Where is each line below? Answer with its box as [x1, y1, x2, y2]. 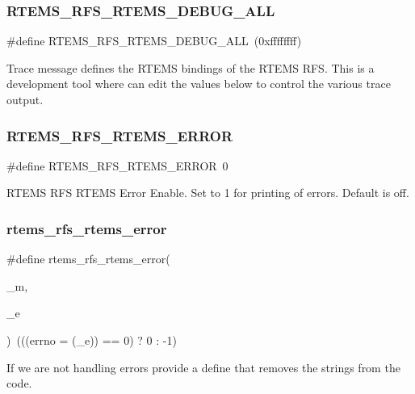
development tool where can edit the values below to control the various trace [6, 75, 391, 92]
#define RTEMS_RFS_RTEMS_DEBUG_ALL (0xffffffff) [6, 32, 302, 49]
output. [6, 91, 44, 107]
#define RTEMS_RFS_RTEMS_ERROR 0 [6, 157, 228, 174]
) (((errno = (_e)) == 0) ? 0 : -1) [6, 332, 177, 348]
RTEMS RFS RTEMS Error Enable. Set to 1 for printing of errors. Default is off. [6, 184, 409, 201]
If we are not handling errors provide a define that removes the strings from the [6, 358, 400, 375]
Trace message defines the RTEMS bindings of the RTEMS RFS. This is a [6, 59, 375, 76]
